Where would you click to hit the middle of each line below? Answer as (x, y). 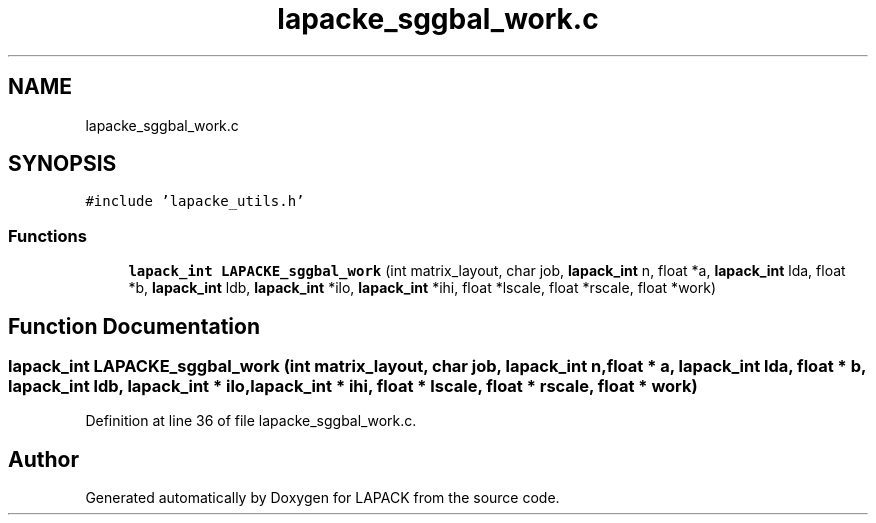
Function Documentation (134, 326)
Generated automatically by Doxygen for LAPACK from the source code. (322, 498)
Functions (47, 235)
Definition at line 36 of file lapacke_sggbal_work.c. (251, 421)
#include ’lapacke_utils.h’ (195, 201)
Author (43, 459)
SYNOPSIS (62, 164)
